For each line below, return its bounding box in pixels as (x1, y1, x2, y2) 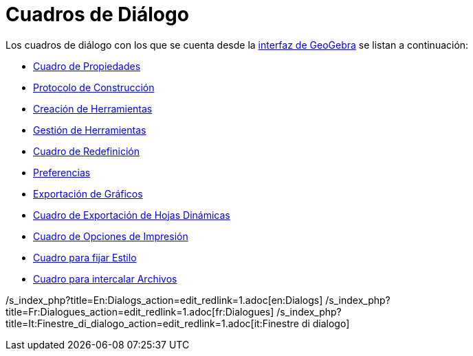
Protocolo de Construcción (33, 81, 155, 93)
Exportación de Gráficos (33, 187, 143, 200)
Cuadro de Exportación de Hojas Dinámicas (33, 209, 230, 221)
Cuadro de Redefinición (33, 145, 140, 157)
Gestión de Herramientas (33, 123, 146, 136)
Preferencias (33, 166, 91, 178)
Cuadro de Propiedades (33, 60, 141, 72)
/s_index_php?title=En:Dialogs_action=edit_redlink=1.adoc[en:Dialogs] (5, 294, 323, 306)
